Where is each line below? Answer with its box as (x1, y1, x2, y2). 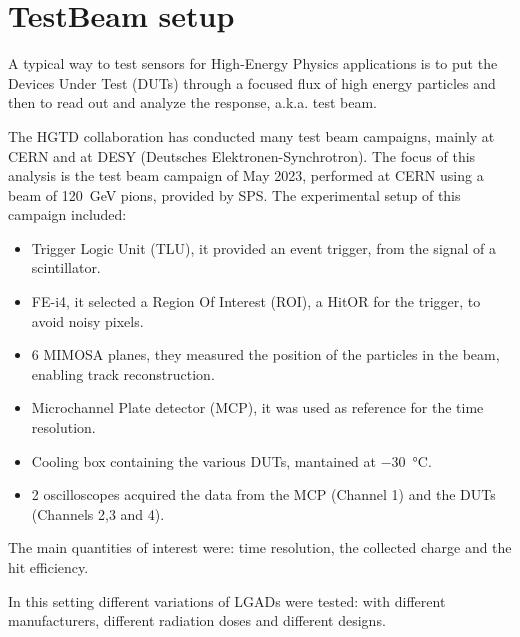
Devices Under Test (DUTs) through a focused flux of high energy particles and (8, 72, 496, 93)
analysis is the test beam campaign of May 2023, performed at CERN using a (8, 165, 484, 186)
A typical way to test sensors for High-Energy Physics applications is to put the (8, 53, 498, 74)
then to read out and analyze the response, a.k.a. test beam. (8, 92, 377, 113)
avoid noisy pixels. (31, 310, 144, 331)
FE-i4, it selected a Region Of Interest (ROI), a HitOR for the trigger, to (31, 291, 481, 312)
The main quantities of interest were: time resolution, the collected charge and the (8, 537, 512, 558)
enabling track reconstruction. (31, 363, 215, 384)
